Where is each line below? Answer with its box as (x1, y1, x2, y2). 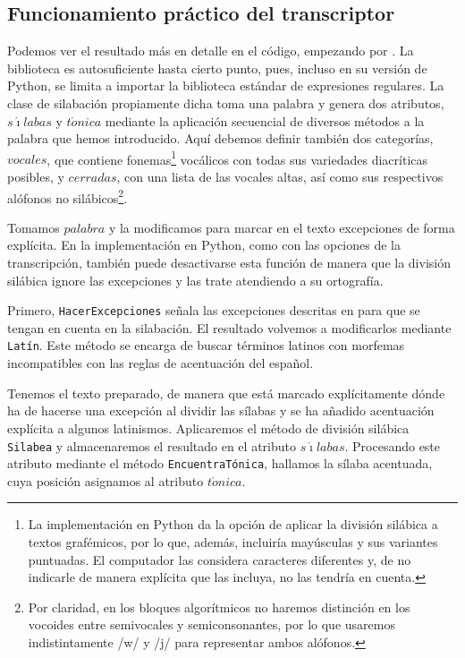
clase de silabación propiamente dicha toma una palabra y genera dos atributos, (7, 93, 444, 112)
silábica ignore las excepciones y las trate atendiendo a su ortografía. (7, 270, 384, 289)
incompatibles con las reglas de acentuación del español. (7, 354, 314, 372)
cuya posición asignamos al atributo (7, 471, 204, 490)
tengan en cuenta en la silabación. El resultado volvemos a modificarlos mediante (7, 318, 452, 337)
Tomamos (7, 218, 60, 236)
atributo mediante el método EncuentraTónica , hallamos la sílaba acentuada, (7, 454, 433, 473)
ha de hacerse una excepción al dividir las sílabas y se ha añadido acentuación (7, 401, 435, 420)
